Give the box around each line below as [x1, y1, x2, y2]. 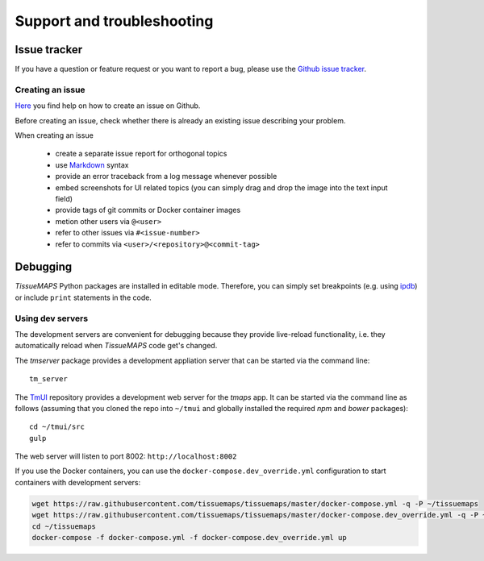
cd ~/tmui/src [29, 422, 85, 431]
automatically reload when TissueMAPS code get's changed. [15, 341, 218, 351]
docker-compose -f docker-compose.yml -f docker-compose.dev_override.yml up [31, 533, 347, 542]
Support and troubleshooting [15, 12, 214, 30]
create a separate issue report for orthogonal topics [55, 149, 227, 159]
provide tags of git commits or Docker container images [55, 206, 241, 215]
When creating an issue [15, 130, 94, 140]
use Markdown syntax [55, 160, 129, 169]
